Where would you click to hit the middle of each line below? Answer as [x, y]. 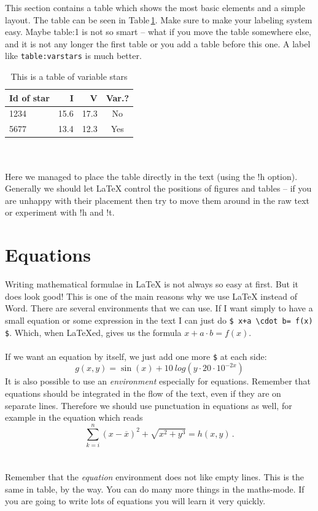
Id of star [29, 97]
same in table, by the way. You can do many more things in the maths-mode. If [155, 489]
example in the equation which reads [74, 417]
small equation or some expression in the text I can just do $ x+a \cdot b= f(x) [159, 320]
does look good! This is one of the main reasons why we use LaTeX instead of [151, 296]
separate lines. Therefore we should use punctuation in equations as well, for [149, 405]
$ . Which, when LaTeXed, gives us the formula [93, 332]
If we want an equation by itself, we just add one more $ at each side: [136, 356]
